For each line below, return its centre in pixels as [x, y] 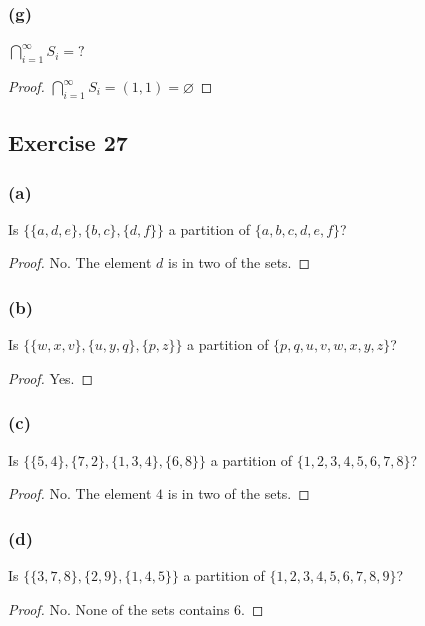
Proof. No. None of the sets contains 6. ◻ [136, 608]
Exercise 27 [68, 142]
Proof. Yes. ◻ [51, 377]
